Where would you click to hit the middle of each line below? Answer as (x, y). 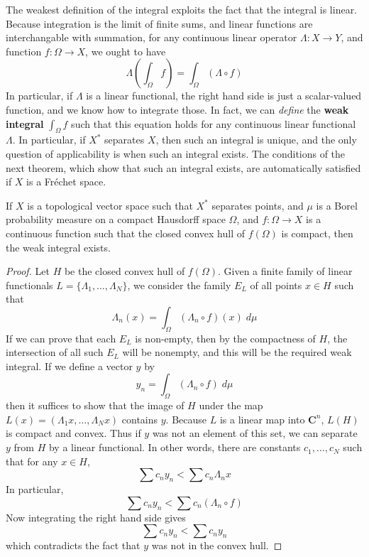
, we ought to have (126, 51)
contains (140, 419)
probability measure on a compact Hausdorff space (116, 219)
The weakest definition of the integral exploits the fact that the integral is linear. (182, 9)
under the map (231, 405)
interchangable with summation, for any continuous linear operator (152, 37)
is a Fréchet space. (66, 182)
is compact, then (317, 233)
